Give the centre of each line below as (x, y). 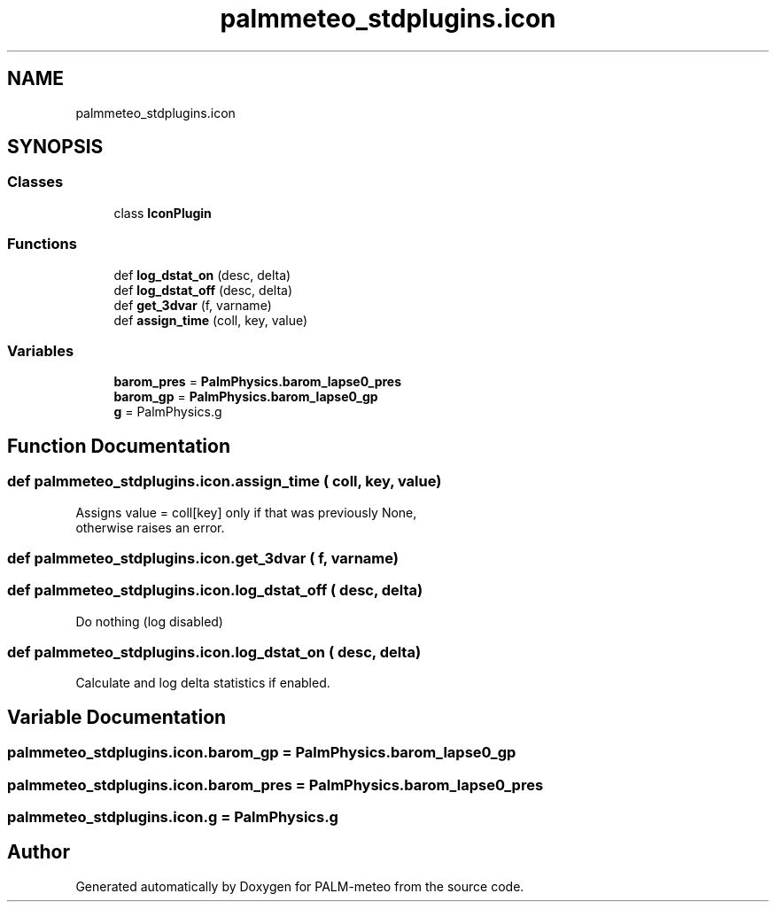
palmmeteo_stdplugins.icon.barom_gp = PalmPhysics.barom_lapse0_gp (262, 753)
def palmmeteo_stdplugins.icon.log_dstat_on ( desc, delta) (214, 653)
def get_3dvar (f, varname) (193, 305)
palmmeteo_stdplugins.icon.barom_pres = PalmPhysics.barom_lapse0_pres (275, 785)
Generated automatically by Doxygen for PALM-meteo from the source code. (300, 886)
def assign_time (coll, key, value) (211, 320)
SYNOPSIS (55, 147)
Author (39, 852)
